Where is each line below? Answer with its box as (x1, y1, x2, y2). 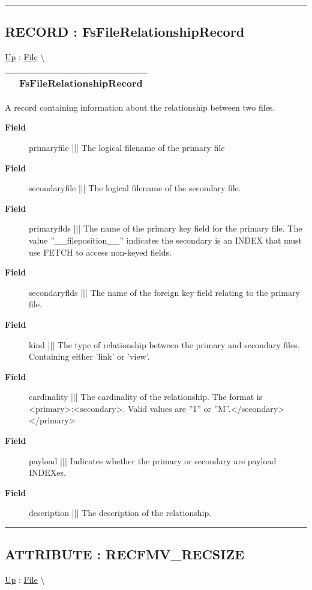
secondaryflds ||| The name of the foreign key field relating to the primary (29, 286, 300, 298)
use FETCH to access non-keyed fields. (29, 245, 172, 258)
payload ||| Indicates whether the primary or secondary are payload (29, 454, 277, 467)
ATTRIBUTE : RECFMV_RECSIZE (5, 545, 245, 564)
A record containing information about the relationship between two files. (5, 100, 275, 113)
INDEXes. (29, 466, 66, 479)
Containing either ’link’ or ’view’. (29, 350, 150, 363)
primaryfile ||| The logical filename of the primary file (29, 141, 225, 153)
